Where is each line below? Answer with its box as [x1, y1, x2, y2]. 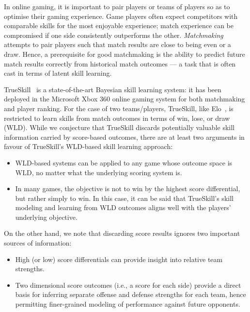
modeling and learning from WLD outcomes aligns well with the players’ [15, 202, 231, 213]
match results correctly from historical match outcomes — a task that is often [4, 58, 236, 68]
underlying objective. [15, 212, 78, 222]
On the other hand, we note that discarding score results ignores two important [4, 228, 240, 238]
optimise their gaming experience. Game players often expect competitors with [4, 11, 238, 21]
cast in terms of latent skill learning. [4, 68, 112, 78]
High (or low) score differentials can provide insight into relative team [15, 254, 223, 264]
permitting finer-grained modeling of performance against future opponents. [15, 299, 240, 309]
